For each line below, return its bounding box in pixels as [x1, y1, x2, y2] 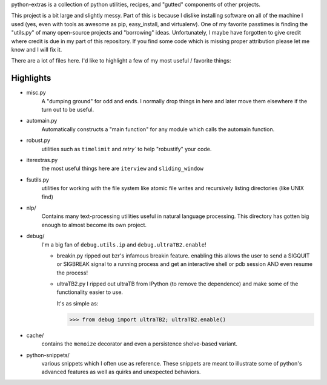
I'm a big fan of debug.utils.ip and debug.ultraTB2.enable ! [41, 240, 206, 248]
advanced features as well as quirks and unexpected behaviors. [41, 368, 201, 376]
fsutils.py [26, 176, 50, 183]
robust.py [26, 137, 51, 144]
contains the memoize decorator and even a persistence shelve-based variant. [41, 340, 238, 347]
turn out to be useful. [41, 106, 94, 114]
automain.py [26, 117, 58, 124]
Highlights [11, 73, 51, 83]
